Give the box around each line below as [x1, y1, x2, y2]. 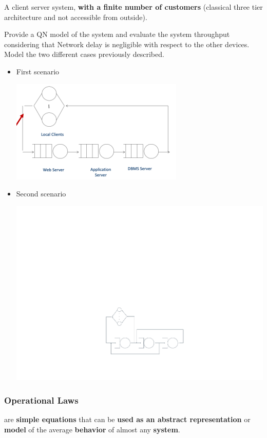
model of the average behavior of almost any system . [4, 424, 180, 434]
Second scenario [16, 188, 66, 199]
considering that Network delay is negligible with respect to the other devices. [4, 38, 250, 49]
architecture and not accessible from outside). [4, 11, 147, 22]
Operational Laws [4, 393, 79, 406]
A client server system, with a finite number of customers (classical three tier [4, 2, 263, 12]
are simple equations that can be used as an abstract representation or [4, 413, 251, 424]
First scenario [16, 66, 60, 76]
